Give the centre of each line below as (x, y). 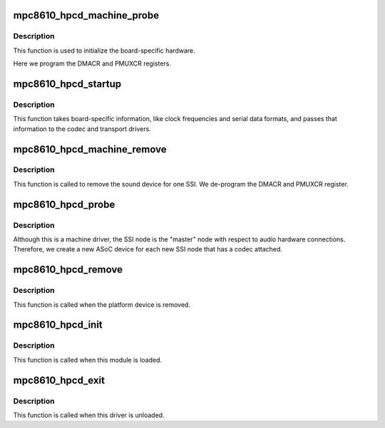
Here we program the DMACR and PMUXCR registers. (92, 63)
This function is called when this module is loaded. (88, 360)
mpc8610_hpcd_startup (67, 84)
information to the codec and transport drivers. (82, 129)
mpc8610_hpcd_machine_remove (90, 149)
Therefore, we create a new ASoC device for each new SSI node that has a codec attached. (148, 249)
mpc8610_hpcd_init (58, 325)
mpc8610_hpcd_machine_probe (86, 15)
